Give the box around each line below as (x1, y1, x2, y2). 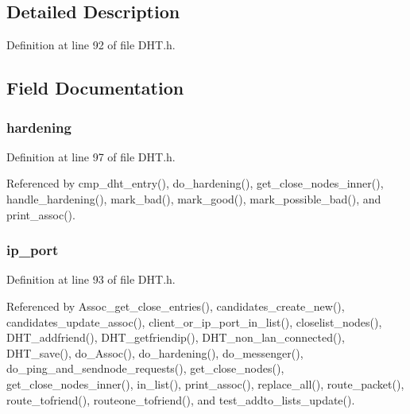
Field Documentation (6, 75, 184, 100)
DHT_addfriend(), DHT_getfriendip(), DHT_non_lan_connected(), (6, 329, 345, 346)
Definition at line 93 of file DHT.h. (6, 271, 176, 288)
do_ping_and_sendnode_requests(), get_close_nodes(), (6, 360, 284, 377)
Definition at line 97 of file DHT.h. (6, 148, 176, 164)
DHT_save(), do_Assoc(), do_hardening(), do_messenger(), (6, 344, 304, 361)
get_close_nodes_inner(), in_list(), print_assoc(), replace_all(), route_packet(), (6, 375, 404, 392)
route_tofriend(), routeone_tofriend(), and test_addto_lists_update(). (6, 391, 355, 408)
